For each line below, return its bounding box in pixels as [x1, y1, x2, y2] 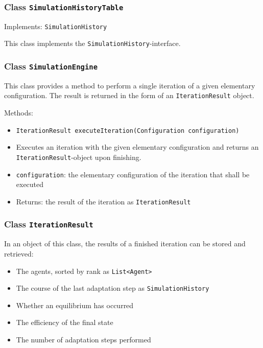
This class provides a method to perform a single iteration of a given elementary [4, 80, 255, 90]
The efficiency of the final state [16, 317, 113, 328]
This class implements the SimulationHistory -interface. [4, 38, 181, 49]
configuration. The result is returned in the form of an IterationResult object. [4, 90, 254, 101]
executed [16, 179, 44, 190]
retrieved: [4, 248, 34, 259]
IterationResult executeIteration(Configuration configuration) [16, 127, 240, 134]
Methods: [4, 107, 33, 118]
